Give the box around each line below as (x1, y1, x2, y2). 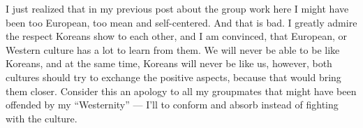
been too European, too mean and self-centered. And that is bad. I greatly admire (6, 15, 357, 29)
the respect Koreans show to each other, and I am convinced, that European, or (6, 29, 348, 43)
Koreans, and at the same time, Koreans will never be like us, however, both (6, 56, 332, 71)
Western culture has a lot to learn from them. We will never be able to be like (6, 42, 340, 57)
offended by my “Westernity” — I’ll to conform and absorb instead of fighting (6, 97, 339, 112)
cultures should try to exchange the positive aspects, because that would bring (6, 69, 341, 84)
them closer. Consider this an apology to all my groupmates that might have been (6, 83, 357, 98)
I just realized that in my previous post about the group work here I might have (6, 1, 349, 15)
